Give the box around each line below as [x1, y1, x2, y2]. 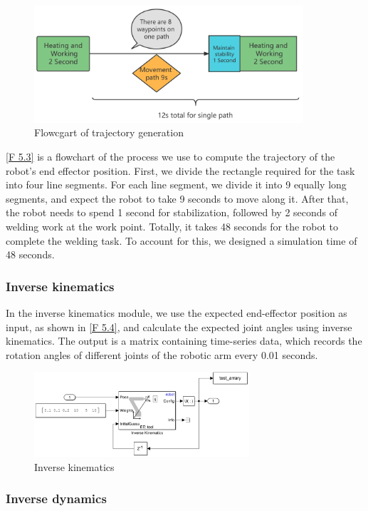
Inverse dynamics [6, 490, 107, 507]
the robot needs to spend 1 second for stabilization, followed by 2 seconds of [6, 205, 338, 220]
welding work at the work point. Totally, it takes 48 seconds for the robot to [6, 219, 339, 234]
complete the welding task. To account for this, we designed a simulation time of [6, 233, 357, 248]
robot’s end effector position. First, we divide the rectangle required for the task [6, 163, 355, 178]
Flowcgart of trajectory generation [34, 125, 184, 140]
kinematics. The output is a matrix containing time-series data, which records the [6, 333, 362, 348]
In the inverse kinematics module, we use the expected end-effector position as [6, 305, 347, 320]
